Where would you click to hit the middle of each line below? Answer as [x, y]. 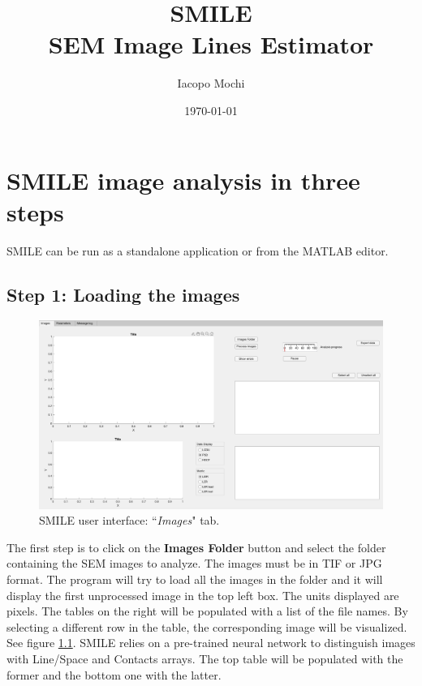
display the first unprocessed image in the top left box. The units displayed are [203, 595]
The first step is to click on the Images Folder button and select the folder [196, 547]
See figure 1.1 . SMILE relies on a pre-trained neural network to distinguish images [211, 643]
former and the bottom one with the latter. [114, 674]
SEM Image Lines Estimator [211, 44]
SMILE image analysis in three [183, 180]
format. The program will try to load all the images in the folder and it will [195, 579]
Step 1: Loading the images [123, 294]
